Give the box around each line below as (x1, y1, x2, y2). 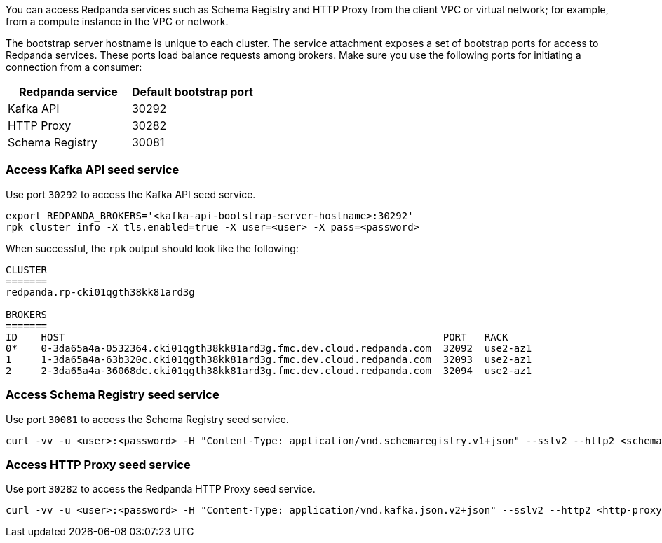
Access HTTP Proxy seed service (6, 457, 191, 472)
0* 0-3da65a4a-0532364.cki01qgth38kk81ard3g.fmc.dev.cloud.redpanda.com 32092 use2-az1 (6, 342, 532, 354)
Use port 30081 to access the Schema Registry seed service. (6, 413, 289, 425)
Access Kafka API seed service (6, 163, 180, 177)
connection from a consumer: (6, 61, 142, 73)
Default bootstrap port (131, 85, 253, 99)
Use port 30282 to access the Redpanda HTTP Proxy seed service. (6, 483, 316, 495)
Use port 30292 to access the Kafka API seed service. (6, 188, 256, 200)
